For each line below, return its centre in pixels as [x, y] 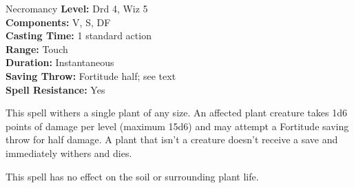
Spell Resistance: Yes [55, 89]
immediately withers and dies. [69, 153]
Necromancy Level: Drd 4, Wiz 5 [77, 8]
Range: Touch [37, 49]
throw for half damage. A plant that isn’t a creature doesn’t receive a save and [172, 139]
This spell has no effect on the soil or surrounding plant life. [132, 176]
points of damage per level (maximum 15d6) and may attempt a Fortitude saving [177, 126]
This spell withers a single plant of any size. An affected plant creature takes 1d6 [176, 113]
